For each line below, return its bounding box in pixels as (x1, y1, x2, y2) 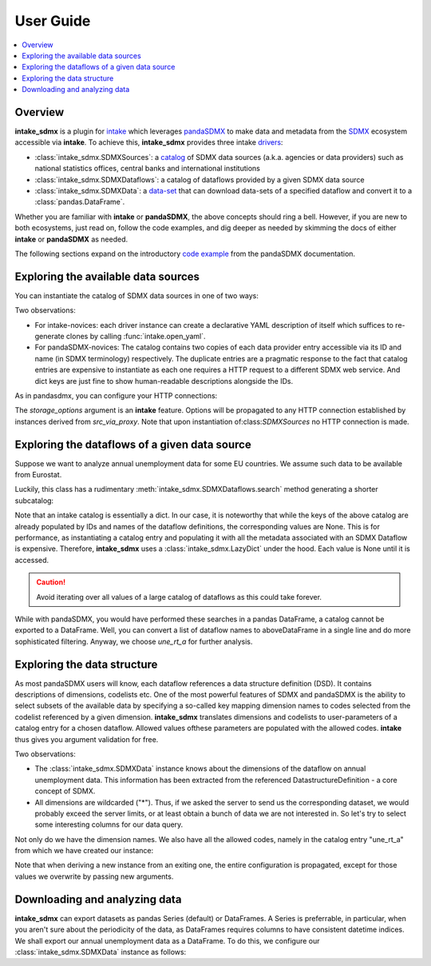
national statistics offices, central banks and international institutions (34, 164, 261, 174)
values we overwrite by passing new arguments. (14, 872, 174, 881)
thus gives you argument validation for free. (14, 734, 159, 744)
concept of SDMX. (34, 786, 96, 796)
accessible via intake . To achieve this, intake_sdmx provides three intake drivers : (14, 138, 283, 147)
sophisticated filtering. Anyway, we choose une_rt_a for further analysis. (14, 637, 253, 646)
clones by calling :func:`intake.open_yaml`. (65, 332, 207, 341)
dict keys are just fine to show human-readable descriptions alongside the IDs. (34, 376, 294, 385)
